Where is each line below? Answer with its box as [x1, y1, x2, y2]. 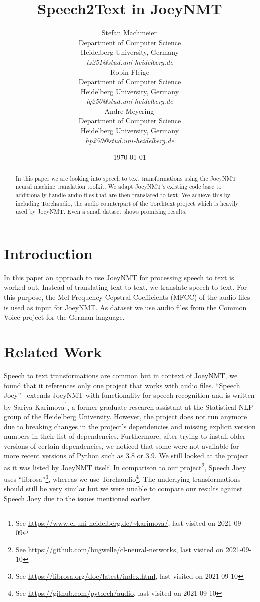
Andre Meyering [104, 105, 154, 116]
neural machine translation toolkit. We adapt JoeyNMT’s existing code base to [15, 182, 222, 191]
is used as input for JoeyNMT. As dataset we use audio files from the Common [4, 302, 247, 312]
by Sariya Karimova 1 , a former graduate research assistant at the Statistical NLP [4, 400, 253, 412]
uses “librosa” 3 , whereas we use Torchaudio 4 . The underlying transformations [4, 472, 241, 484]
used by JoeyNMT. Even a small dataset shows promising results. [15, 207, 187, 216]
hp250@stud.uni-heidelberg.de [85, 135, 174, 145]
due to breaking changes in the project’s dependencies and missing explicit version [4, 421, 256, 431]
